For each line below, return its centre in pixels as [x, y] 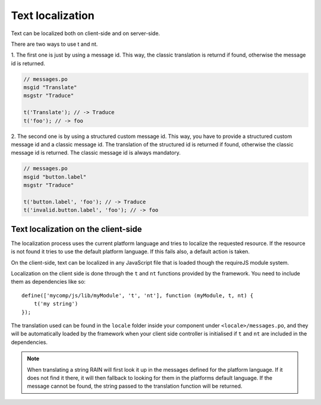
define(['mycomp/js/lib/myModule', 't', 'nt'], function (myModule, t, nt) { [138, 295]
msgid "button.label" [55, 177]
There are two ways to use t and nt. [54, 44]
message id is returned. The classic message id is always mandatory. [96, 153]
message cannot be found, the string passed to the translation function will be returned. [135, 386]
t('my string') [56, 304]
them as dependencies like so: [48, 282]
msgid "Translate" [50, 87]
